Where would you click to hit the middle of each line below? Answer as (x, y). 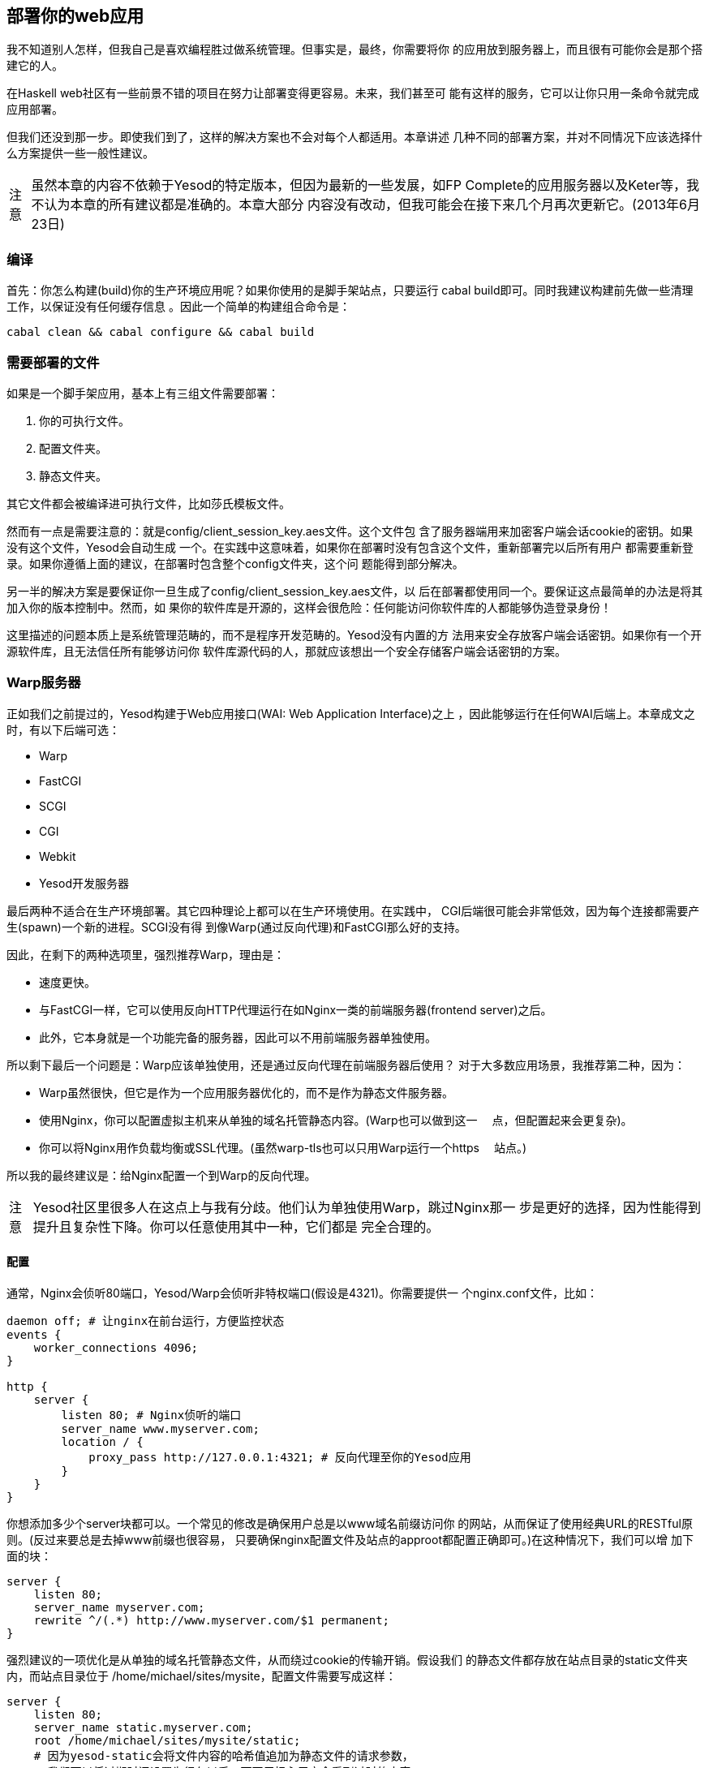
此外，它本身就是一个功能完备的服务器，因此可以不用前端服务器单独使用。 (238, 1037)
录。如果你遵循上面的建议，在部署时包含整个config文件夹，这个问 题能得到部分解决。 (235, 563)
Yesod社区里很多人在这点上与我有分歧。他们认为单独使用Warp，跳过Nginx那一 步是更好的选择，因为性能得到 (367, 1207)
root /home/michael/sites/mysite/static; (167, 1740)
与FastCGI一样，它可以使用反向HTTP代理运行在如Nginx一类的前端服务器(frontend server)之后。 (296, 1009)
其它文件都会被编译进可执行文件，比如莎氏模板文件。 (148, 503)
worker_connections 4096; (116, 1347)
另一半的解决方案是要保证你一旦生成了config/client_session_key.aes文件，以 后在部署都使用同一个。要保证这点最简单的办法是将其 (355, 591)
